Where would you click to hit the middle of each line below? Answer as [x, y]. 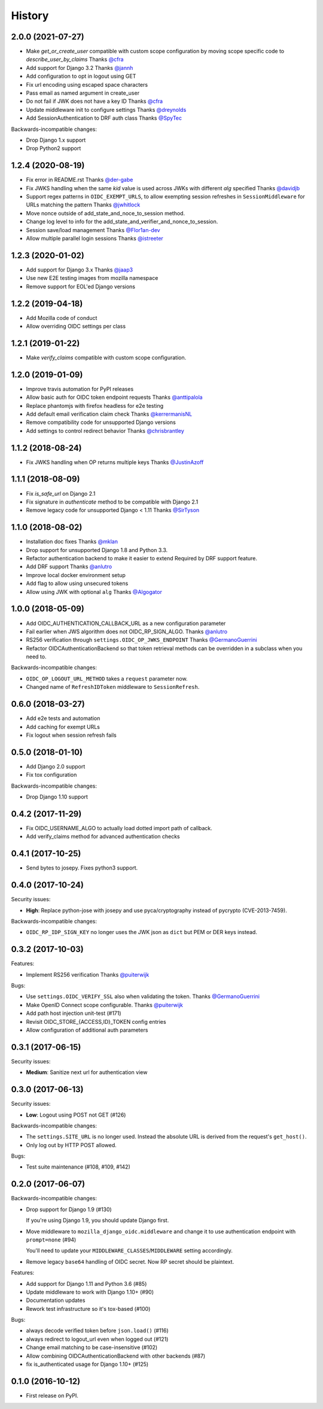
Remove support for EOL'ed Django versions [81, 286]
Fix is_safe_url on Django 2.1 [61, 493]
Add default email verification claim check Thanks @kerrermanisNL [109, 414]
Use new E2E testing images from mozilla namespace [92, 278]
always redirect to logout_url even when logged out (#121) [97, 1339]
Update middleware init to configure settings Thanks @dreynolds [106, 109]
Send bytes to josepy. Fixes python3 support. [82, 868]
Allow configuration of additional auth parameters [87, 1030]
